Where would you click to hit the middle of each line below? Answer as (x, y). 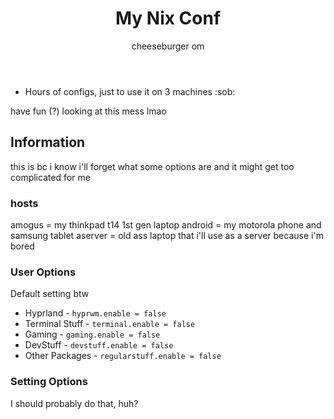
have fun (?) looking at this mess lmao (88, 111)
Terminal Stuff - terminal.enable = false (110, 324)
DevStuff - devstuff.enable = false (99, 345)
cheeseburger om (168, 46)
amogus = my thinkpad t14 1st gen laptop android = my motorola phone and (166, 225)
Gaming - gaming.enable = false (92, 334)
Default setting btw (50, 294)
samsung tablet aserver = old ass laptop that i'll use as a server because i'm (167, 236)
